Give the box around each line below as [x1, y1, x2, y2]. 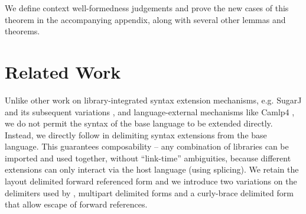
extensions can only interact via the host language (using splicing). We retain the [5, 163, 299, 176]
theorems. [5, 25, 40, 37]
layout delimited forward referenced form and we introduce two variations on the [5, 175, 297, 187]
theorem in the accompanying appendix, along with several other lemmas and [5, 13, 286, 25]
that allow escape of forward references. [5, 198, 148, 210]
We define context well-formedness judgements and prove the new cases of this [5, 2, 289, 14]
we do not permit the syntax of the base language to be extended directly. [5, 117, 273, 129]
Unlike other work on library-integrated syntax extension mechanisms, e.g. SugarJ [5, 93, 302, 106]
